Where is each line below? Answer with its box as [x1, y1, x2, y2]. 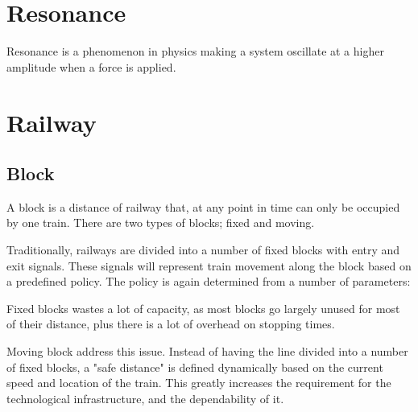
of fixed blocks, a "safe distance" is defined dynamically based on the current [6, 358, 383, 375]
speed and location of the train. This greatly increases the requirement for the [6, 374, 391, 391]
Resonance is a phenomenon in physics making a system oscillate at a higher [6, 43, 384, 60]
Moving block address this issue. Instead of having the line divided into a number [6, 343, 408, 360]
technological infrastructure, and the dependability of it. [6, 389, 284, 406]
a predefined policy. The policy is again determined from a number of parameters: [6, 273, 411, 290]
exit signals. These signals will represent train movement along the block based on [6, 257, 412, 274]
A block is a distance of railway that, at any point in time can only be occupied [6, 198, 400, 215]
